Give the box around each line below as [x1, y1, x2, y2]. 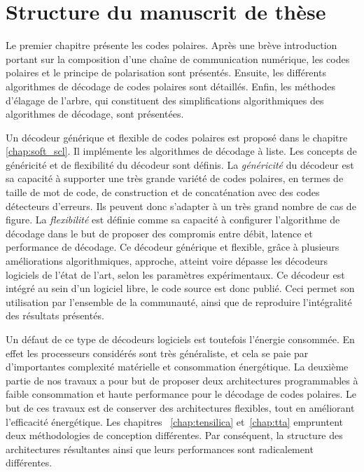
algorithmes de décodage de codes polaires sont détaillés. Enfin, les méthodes [6, 78, 335, 93]
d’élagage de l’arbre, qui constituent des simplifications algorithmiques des [6, 92, 324, 107]
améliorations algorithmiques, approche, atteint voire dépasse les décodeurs [6, 254, 328, 268]
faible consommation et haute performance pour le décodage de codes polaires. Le [6, 387, 357, 401]
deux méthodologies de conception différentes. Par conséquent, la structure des [6, 428, 343, 443]
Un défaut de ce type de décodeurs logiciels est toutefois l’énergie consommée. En [6, 332, 355, 346]
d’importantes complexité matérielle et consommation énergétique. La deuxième [6, 359, 349, 374]
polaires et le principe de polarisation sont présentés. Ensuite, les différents [6, 65, 326, 80]
